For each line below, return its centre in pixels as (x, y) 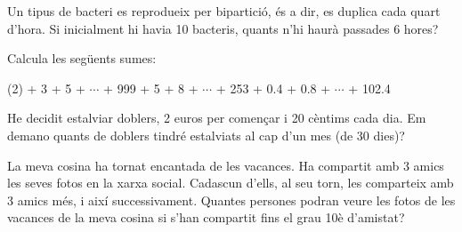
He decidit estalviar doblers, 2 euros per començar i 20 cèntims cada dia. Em (217, 118)
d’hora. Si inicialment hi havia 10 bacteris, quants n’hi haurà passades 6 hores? (223, 28)
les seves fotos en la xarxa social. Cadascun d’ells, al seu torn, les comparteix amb (231, 183)
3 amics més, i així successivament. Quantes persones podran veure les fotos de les (231, 200)
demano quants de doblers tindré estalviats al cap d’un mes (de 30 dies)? (206, 135)
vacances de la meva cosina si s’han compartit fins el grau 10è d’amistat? (206, 217)
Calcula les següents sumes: (82, 58)
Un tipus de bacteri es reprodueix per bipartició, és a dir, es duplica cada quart (224, 11)
